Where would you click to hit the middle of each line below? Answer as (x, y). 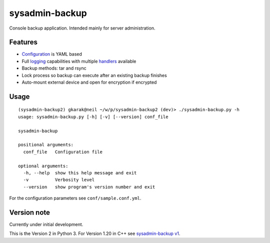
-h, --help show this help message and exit (80, 173)
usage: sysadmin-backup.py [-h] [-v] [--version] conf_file (93, 117)
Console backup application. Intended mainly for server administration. (82, 28)
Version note (29, 212)
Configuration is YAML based (52, 54)
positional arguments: (46, 145)
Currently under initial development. (46, 224)
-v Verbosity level (59, 180)
